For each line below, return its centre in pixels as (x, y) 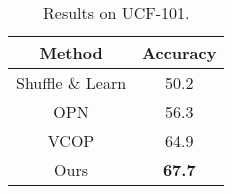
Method (71, 52)
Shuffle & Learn (71, 82)
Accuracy (179, 52)
